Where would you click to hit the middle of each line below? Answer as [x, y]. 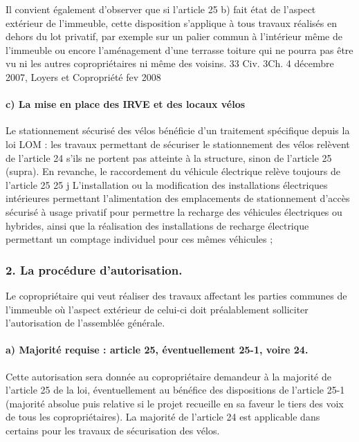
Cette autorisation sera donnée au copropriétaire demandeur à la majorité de [168, 376]
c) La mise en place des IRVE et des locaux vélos [126, 104]
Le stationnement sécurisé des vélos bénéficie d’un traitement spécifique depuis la [178, 130]
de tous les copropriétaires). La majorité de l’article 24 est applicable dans [163, 417]
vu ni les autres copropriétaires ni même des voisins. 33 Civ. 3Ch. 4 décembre [170, 63]
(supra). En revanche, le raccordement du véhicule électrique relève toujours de [173, 171]
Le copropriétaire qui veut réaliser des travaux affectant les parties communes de [176, 295]
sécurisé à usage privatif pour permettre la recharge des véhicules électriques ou [174, 211]
